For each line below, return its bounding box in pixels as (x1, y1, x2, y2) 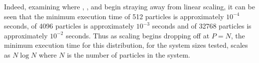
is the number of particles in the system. (67, 49, 190, 60)
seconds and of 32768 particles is (152, 21, 252, 31)
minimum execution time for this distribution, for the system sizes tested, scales (4, 40, 248, 50)
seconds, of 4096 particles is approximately (4, 21, 134, 31)
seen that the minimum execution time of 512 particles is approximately (4, 11, 224, 21)
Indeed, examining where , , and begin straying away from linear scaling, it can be (4, 1, 255, 11)
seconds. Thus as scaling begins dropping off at (66, 30, 210, 40)
